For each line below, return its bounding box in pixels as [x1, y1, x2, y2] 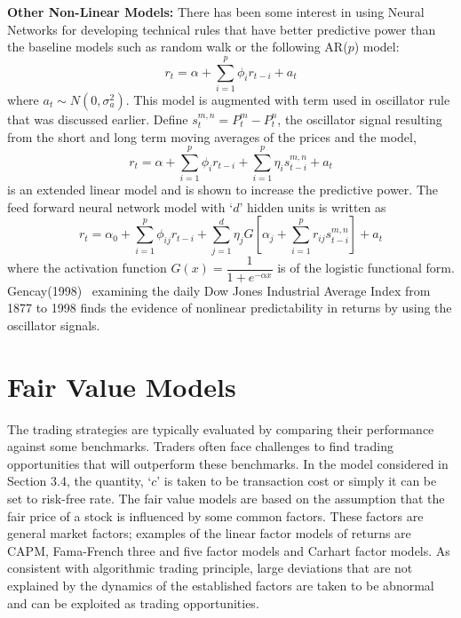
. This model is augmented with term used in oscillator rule [125, 90, 450, 108]
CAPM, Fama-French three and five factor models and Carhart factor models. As [7, 541, 450, 559]
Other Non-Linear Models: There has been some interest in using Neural [7, 3, 425, 20]
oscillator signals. [7, 315, 100, 334]
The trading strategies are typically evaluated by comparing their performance [7, 419, 434, 438]
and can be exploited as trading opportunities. [7, 593, 259, 612]
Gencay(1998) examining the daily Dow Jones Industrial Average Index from [7, 281, 431, 299]
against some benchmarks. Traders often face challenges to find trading [7, 437, 393, 456]
